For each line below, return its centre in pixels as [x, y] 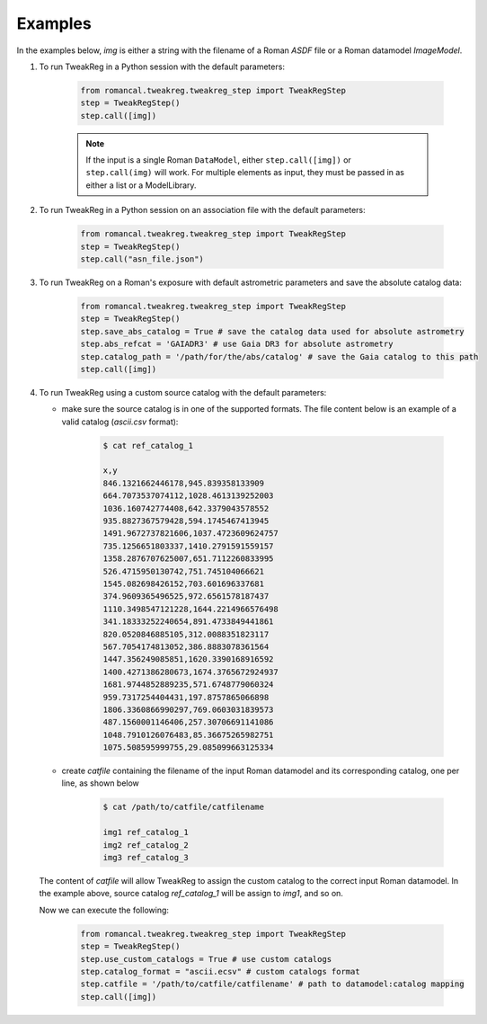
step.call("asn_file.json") [142, 259]
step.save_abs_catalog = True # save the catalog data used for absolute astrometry [272, 331]
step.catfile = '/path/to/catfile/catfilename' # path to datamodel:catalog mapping [272, 984]
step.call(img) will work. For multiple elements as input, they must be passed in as [245, 173]
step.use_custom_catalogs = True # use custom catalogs [206, 959]
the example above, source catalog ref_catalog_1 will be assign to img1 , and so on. [191, 894]
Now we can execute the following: [104, 910]
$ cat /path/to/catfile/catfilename [184, 807]
